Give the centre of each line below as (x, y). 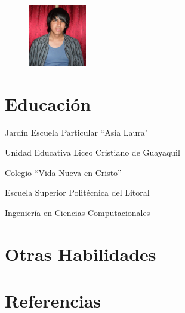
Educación (48, 103)
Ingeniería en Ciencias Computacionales (78, 212)
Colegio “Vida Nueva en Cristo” (63, 172)
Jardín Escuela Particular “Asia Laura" (77, 132)
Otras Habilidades (81, 253)
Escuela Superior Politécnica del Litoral (77, 192)
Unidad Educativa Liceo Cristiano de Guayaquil (92, 152)
